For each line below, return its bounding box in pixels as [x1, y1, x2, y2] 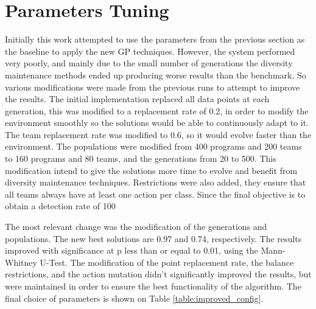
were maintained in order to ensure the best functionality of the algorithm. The [5, 280, 301, 292]
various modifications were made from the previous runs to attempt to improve [5, 80, 300, 93]
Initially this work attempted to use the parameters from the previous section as [5, 33, 305, 46]
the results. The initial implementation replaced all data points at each [5, 92, 270, 105]
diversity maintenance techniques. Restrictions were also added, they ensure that [5, 176, 306, 189]
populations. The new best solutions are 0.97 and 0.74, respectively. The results [5, 232, 302, 245]
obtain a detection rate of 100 [5, 200, 116, 212]
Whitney [5, 255, 37, 268]
